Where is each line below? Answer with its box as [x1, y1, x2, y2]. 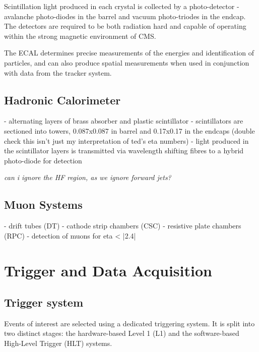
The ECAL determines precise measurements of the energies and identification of [4, 47, 254, 58]
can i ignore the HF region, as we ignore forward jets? [4, 172, 171, 183]
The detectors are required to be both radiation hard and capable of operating [4, 21, 246, 31]
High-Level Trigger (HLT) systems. [4, 338, 112, 348]
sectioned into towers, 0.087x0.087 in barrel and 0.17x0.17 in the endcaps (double [4, 125, 255, 136]
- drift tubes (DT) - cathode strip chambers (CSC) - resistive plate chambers [4, 220, 241, 231]
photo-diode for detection [4, 155, 82, 165]
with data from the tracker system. [4, 67, 112, 78]
